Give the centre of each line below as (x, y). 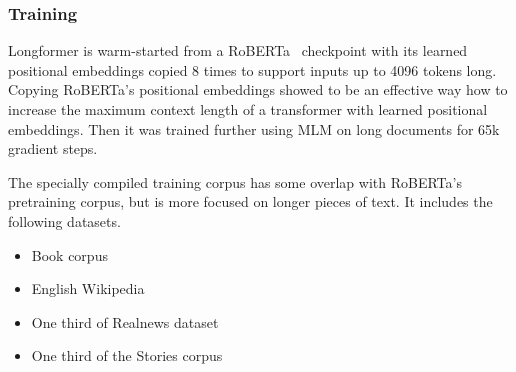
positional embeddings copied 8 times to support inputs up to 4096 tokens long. (252, 69)
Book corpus (69, 254)
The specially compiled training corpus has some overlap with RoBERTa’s (235, 181)
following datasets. (64, 220)
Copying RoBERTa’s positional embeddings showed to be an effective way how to (258, 89)
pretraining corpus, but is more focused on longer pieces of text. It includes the (250, 201)
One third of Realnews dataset (125, 321)
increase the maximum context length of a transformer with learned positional (248, 109)
